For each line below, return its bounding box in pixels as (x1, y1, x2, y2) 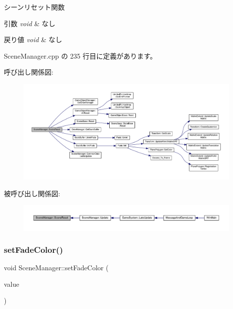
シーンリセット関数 (4, 2, 65, 12)
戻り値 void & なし (4, 34, 62, 45)
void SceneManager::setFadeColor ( (4, 263, 109, 273)
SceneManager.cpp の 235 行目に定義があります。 (4, 50, 157, 61)
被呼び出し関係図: (4, 188, 60, 198)
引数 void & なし (4, 18, 55, 28)
